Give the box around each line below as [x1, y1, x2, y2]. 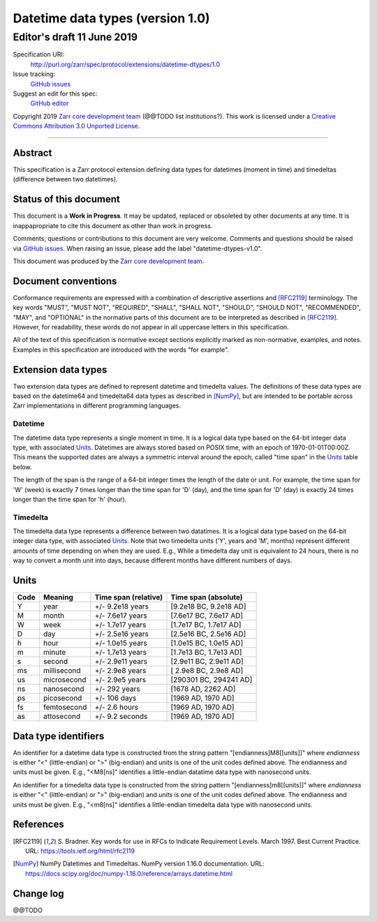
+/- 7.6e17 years [94, 611, 148, 620]
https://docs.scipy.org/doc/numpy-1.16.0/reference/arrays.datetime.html [25, 869, 233, 877]
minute [43, 648, 66, 657]
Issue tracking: [13, 70, 56, 78]
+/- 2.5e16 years [94, 629, 149, 639]
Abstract [13, 147, 52, 158]
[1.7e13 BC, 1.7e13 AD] [170, 648, 242, 657]
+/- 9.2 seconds [94, 712, 148, 722]
